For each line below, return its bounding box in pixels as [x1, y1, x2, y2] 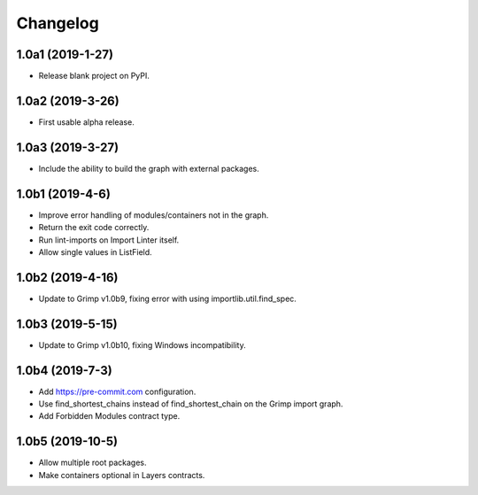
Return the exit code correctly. [38, 222, 150, 233]
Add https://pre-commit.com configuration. [38, 386, 197, 397]
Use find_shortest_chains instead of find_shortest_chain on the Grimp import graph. [38, 398, 343, 409]
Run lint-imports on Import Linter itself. [38, 235, 180, 245]
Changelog [16, 13, 99, 33]
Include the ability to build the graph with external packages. [38, 163, 260, 174]
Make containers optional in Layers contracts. [38, 469, 205, 480]
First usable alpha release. [38, 116, 135, 128]
